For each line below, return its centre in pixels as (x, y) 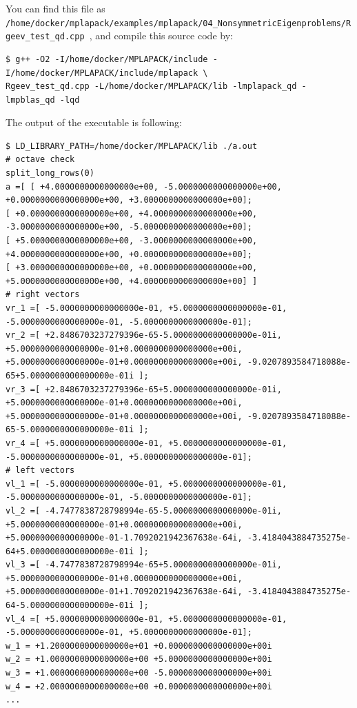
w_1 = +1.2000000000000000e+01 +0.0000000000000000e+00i (139, 646)
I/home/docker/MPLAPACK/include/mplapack (102, 73)
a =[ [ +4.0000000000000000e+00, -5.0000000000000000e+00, (144, 186)
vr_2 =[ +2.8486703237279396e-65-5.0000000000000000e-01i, (144, 335)
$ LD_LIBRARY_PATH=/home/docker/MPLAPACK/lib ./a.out (132, 146)
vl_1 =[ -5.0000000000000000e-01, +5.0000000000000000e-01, (146, 484)
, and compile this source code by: (161, 36)
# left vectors (40, 471)
